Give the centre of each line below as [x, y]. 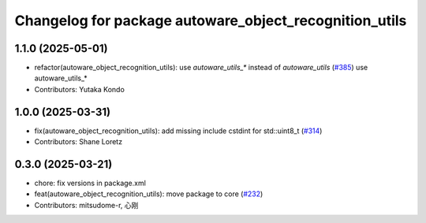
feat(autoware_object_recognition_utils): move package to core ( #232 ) [149, 194]
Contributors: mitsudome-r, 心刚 [86, 205]
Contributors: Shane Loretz [78, 142]
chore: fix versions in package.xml [90, 183]
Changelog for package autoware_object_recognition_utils [211, 20]
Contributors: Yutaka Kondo [80, 89]
